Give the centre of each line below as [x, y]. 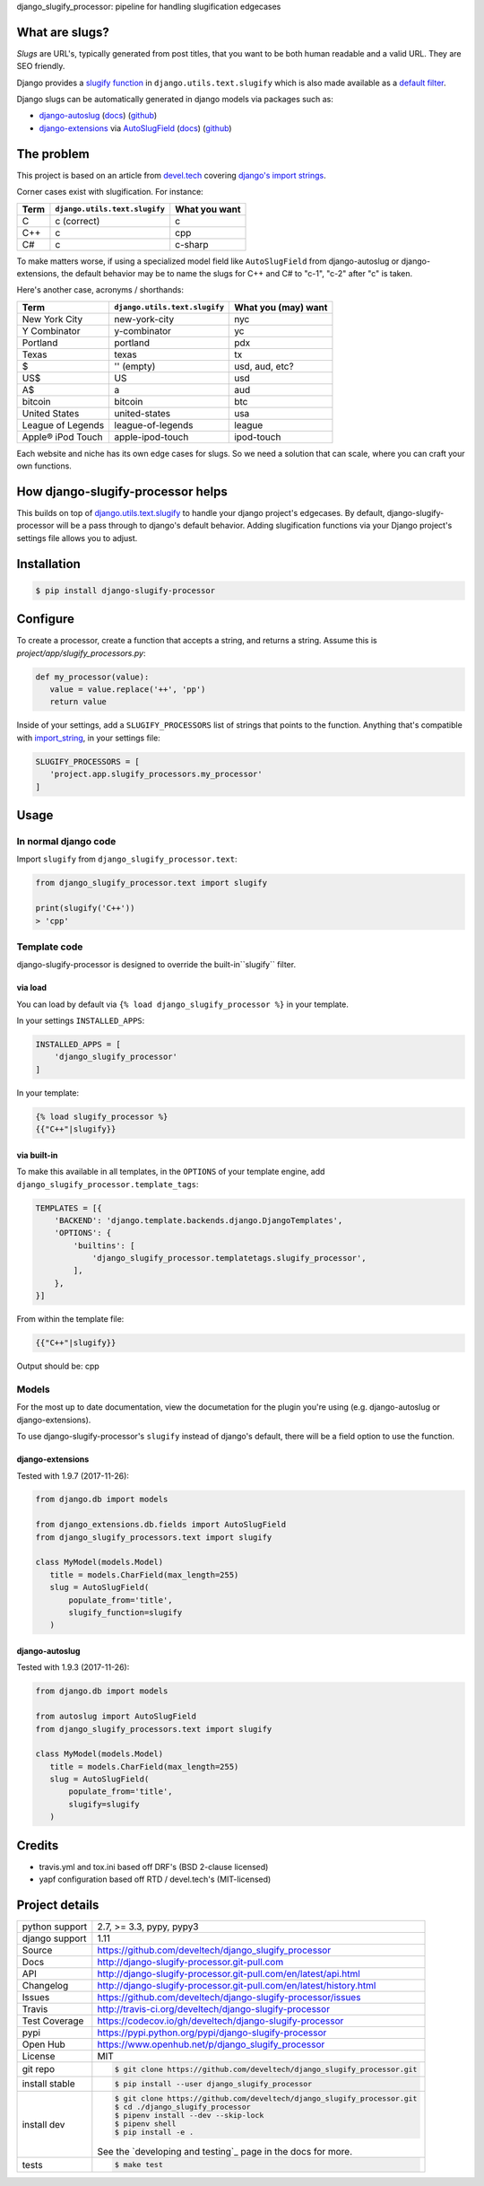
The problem [53, 154]
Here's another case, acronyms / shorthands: [100, 290]
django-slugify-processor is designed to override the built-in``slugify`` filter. [156, 965]
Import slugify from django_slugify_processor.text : [127, 859]
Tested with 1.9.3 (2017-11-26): [73, 1667]
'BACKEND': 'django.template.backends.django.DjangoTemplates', [199, 1220]
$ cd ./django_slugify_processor [182, 2107]
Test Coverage [53, 2021]
